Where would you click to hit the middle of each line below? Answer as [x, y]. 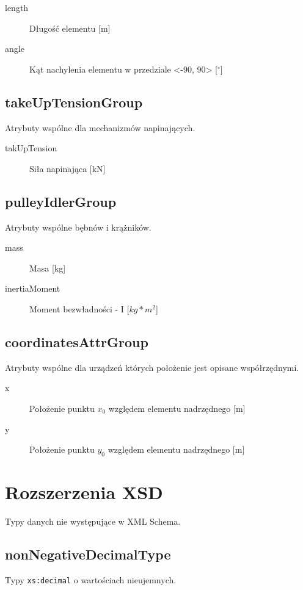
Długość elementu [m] [70, 28]
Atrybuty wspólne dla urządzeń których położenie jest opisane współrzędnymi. [152, 367]
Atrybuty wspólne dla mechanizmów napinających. [100, 127]
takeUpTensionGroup [74, 102]
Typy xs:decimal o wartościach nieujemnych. [91, 579]
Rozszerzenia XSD [84, 492]
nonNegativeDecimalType [88, 554]
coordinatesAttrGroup [77, 341]
